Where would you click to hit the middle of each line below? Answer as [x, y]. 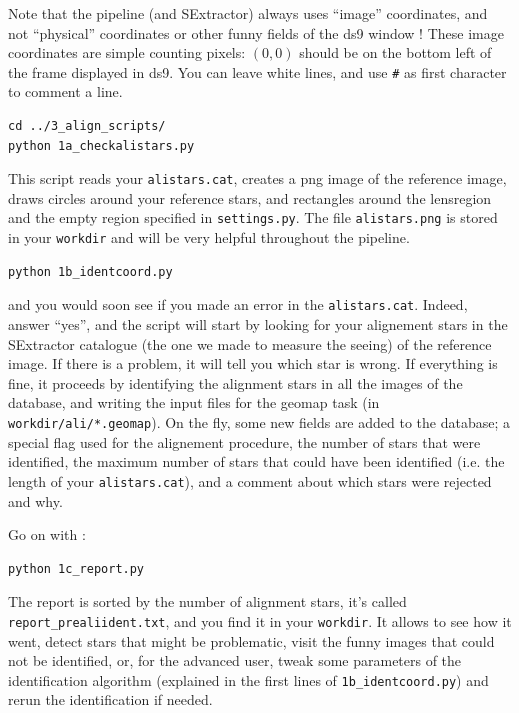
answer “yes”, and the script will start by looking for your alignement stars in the [258, 324]
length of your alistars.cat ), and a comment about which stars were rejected [250, 480]
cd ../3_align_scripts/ [87, 126]
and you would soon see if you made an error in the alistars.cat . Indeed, [238, 304]
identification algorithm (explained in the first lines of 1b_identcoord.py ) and [248, 679]
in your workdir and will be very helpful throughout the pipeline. [209, 237]
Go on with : [47, 534]
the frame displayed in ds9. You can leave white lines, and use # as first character [257, 71]
